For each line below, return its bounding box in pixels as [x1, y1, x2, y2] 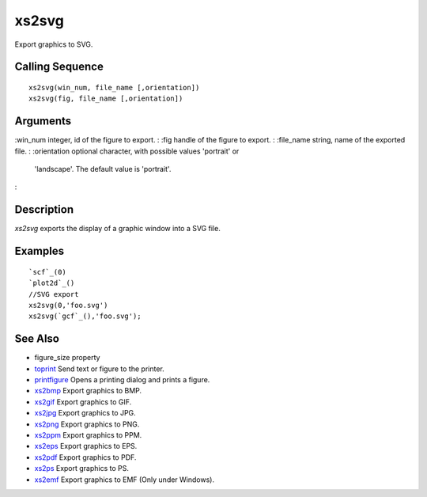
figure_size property [34, 353, 100, 362]
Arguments [14, 115, 72, 128]
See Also [14, 332, 59, 346]
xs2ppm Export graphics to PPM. [34, 430, 142, 439]
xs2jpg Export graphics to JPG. [34, 408, 136, 418]
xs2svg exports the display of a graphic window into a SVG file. [14, 224, 221, 233]
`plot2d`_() [28, 279, 75, 288]
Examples [14, 245, 65, 258]
